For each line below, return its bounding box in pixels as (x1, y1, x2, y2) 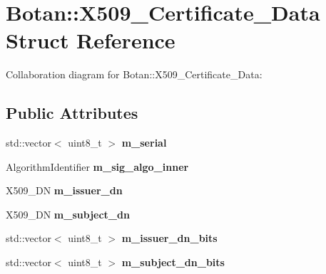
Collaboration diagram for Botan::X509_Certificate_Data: (6, 67, 263, 82)
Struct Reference (6, 26, 175, 55)
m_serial (121, 135, 167, 150)
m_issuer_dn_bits (121, 231, 218, 246)
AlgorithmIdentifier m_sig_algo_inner (6, 159, 189, 174)
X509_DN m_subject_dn (6, 206, 130, 221)
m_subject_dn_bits (121, 255, 225, 270)
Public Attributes (6, 102, 138, 124)
